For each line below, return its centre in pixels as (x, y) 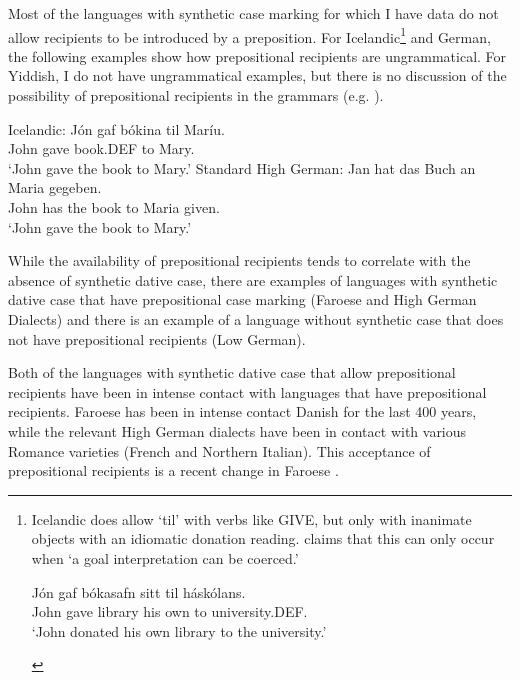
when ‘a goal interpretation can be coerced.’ (165, 557)
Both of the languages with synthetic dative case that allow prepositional (232, 372)
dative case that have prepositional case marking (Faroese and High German (242, 299)
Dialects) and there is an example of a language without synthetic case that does (256, 318)
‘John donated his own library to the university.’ (179, 630)
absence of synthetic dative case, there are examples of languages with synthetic (253, 279)
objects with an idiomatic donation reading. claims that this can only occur (263, 538)
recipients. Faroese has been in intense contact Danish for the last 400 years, (242, 411)
